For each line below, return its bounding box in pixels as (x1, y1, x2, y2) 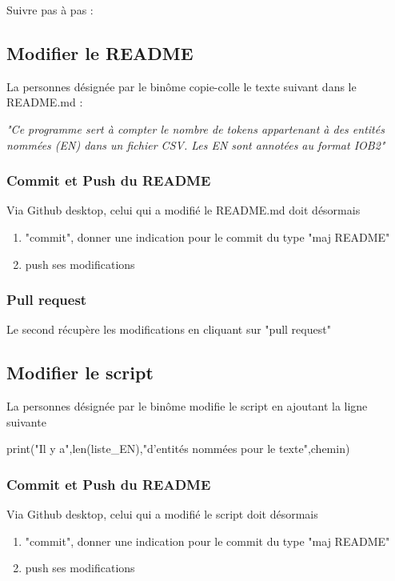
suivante (6, 413, 46, 430)
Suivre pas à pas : (6, 2, 94, 18)
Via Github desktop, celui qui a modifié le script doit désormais (6, 506, 318, 523)
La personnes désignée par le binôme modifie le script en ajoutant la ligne (6, 398, 368, 415)
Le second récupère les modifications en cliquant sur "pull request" (6, 321, 331, 338)
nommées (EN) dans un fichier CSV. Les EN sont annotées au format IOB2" (6, 136, 385, 153)
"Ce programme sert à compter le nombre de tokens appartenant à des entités (6, 120, 385, 137)
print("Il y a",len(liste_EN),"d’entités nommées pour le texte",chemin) (6, 440, 350, 457)
